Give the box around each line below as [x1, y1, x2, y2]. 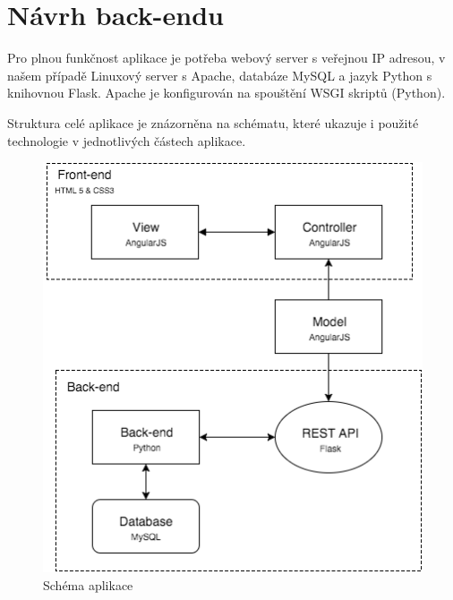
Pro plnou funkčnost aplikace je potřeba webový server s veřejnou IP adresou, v [7, 48, 446, 67]
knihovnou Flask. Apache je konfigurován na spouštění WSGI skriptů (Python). [7, 83, 446, 102]
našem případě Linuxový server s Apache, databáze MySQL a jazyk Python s [7, 65, 432, 84]
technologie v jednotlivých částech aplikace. [7, 131, 246, 150]
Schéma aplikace [43, 575, 133, 594]
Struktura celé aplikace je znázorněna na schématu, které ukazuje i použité [7, 113, 419, 132]
